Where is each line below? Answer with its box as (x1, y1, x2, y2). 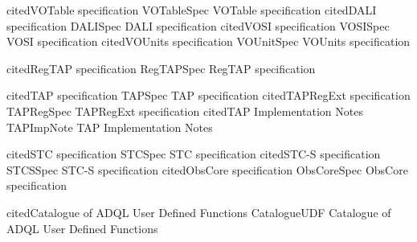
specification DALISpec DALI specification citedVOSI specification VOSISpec (6, 17, 390, 34)
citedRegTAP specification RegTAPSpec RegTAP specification (6, 59, 316, 76)
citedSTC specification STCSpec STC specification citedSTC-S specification (6, 146, 381, 162)
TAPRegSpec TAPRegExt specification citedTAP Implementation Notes (6, 102, 363, 119)
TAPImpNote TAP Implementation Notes (6, 118, 213, 135)
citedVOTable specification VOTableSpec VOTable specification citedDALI (6, 2, 377, 18)
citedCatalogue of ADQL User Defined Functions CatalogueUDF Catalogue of (6, 203, 391, 220)
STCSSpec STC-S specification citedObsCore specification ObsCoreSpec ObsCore (6, 161, 408, 178)
